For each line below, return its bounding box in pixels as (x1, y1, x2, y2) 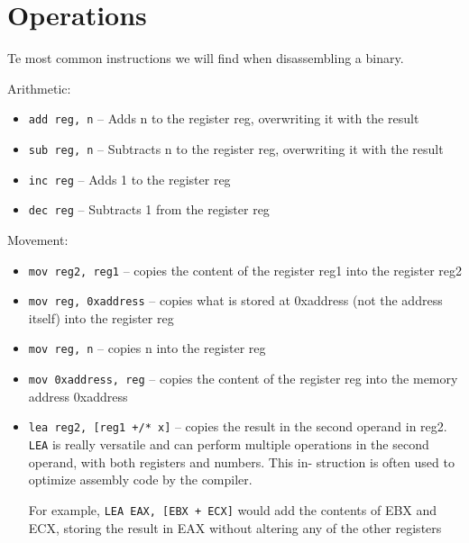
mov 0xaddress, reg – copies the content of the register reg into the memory (28, 369, 458, 388)
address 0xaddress (28, 386, 128, 405)
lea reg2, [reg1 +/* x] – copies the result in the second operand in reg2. (28, 417, 447, 436)
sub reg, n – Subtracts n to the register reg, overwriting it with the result (28, 139, 444, 158)
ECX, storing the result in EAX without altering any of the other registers (28, 518, 442, 537)
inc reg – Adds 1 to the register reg (28, 169, 231, 188)
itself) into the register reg (28, 308, 174, 327)
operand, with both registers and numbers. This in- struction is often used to (28, 452, 455, 471)
